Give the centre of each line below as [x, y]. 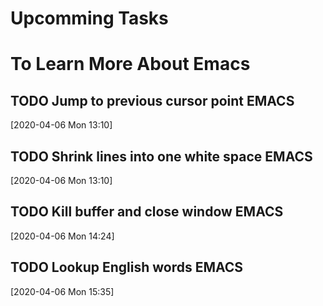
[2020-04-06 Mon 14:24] [62, 236]
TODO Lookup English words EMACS [127, 267]
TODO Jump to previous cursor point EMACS [152, 100]
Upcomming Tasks [89, 18]
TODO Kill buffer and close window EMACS [147, 212]
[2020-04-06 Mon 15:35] [62, 291]
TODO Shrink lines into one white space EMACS [161, 156]
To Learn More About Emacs [130, 64]
